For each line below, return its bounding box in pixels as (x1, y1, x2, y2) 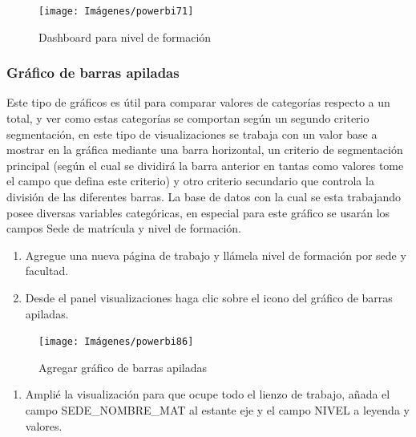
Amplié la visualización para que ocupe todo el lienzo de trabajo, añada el (25, 386, 390, 403)
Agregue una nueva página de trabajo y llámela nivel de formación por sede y (25, 246, 406, 263)
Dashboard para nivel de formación (38, 28, 212, 45)
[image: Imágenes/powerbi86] (38, 336, 194, 348)
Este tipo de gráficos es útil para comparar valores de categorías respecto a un (6, 94, 390, 111)
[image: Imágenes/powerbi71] (38, 6, 194, 17)
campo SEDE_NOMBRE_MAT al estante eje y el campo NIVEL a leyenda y (25, 402, 410, 419)
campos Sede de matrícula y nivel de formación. (6, 220, 241, 237)
